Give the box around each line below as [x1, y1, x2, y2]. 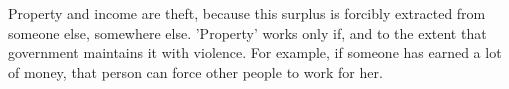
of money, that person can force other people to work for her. [8, 61, 383, 82]
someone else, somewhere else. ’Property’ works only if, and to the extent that [8, 22, 487, 43]
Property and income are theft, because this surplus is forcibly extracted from [8, 3, 486, 23]
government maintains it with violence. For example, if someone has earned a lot [8, 42, 502, 63]
